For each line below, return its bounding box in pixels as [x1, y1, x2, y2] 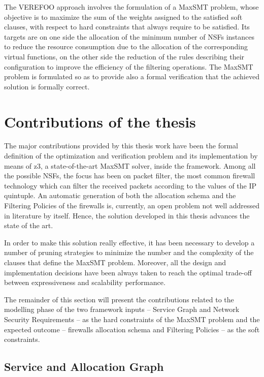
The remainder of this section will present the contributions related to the [4, 294, 234, 304]
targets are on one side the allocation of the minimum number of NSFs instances [4, 31, 255, 42]
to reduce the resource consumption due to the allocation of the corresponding [4, 41, 248, 52]
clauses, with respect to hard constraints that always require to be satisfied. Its [4, 21, 250, 32]
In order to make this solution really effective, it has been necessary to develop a [4, 237, 255, 247]
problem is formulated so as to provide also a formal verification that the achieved [4, 71, 259, 82]
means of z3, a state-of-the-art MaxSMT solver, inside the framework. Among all [4, 160, 256, 171]
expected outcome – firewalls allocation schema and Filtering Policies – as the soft [4, 324, 260, 334]
